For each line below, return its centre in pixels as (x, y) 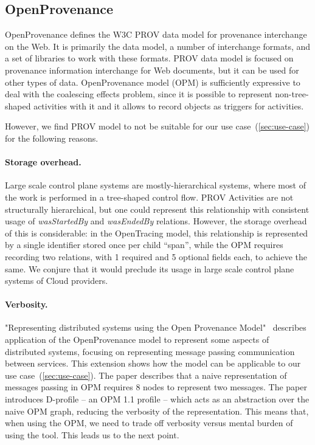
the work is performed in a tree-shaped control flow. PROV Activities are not (149, 197)
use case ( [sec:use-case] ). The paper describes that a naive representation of (146, 375)
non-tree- (292, 94)
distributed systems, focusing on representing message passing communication (150, 351)
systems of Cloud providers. (57, 281)
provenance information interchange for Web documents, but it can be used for (152, 70)
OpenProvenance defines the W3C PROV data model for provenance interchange (156, 34)
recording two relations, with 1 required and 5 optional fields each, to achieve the (156, 256)
